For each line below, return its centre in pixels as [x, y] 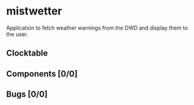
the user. [17, 34]
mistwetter [34, 11]
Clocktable [27, 53]
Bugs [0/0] [27, 94]
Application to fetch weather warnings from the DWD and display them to [97, 28]
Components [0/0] [42, 74]
